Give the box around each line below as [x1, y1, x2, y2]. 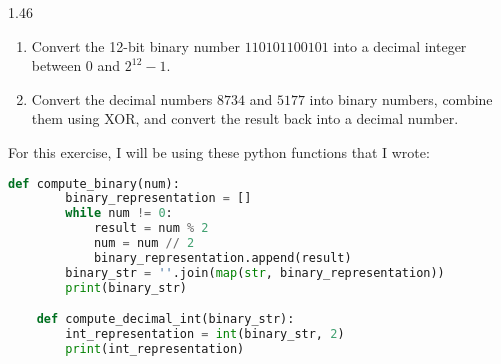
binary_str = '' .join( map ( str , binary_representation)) [65, 265, 445, 280]
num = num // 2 [93, 236, 195, 251]
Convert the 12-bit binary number [31, 35, 240, 56]
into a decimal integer [333, 35, 467, 56]
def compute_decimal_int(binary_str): [36, 312, 295, 327]
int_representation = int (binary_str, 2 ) [65, 327, 345, 342]
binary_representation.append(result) [93, 250, 352, 265]
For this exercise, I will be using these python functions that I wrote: [8, 141, 430, 162]
